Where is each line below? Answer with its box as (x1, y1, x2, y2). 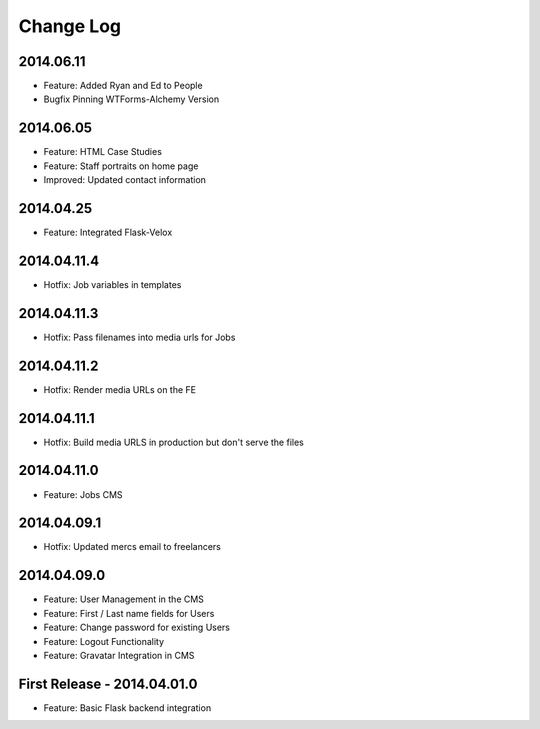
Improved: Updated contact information (43, 174, 207, 186)
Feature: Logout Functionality (43, 635, 165, 647)
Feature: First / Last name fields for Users (43, 607, 215, 619)
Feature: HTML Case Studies (43, 146, 162, 158)
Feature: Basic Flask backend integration (43, 701, 212, 714)
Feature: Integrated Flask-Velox (43, 226, 173, 239)
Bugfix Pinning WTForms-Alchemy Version (43, 93, 220, 105)
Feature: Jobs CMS (43, 488, 124, 500)
